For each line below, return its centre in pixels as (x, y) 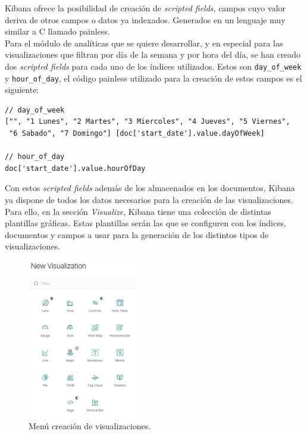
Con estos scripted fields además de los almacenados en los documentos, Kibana (150, 188)
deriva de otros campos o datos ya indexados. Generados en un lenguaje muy (145, 19)
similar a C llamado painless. (57, 31)
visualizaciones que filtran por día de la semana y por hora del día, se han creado (153, 54)
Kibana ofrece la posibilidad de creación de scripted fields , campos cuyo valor (145, 8)
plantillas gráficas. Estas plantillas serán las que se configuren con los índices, (145, 223)
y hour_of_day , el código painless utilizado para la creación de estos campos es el (153, 78)
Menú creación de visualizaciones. (90, 425)
